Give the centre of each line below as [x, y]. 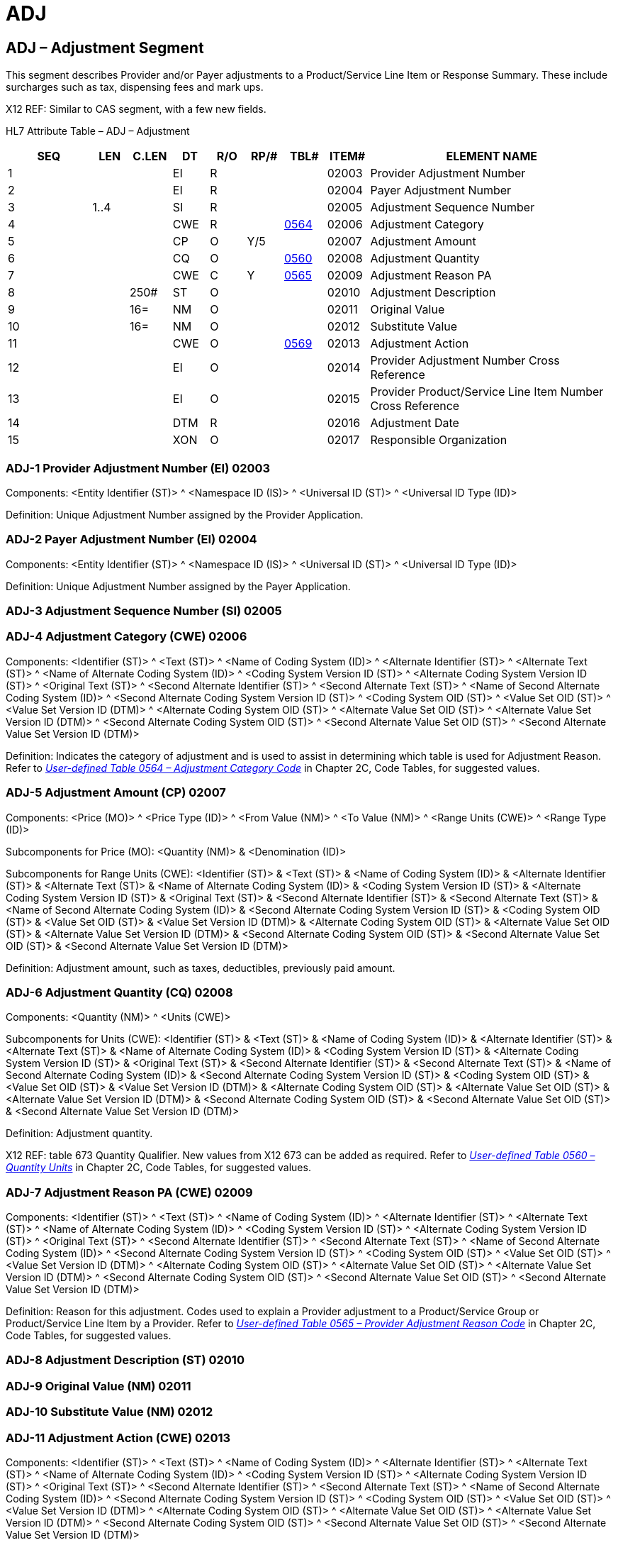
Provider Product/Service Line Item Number [487, 392]
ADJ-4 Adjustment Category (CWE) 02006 [127, 637]
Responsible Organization [439, 440]
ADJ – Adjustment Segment [105, 48]
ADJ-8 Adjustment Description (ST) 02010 [125, 1360]
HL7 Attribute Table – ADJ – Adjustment [98, 131]
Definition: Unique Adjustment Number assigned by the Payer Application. [178, 586]
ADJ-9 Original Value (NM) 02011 [99, 1386]
